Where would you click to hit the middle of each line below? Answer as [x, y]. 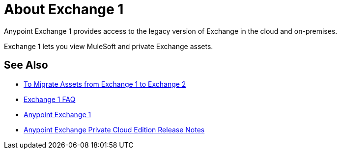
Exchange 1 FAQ [50, 99]
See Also [26, 65]
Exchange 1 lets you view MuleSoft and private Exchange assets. [109, 46]
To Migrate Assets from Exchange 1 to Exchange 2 [105, 84]
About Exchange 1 [64, 9]
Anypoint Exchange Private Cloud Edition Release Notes [114, 129]
